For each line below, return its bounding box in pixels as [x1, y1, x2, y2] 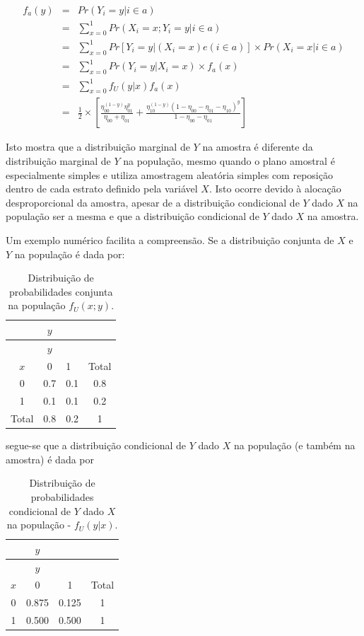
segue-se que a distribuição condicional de [6, 438, 186, 453]
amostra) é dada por [6, 451, 94, 466]
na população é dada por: [14, 246, 125, 261]
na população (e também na [233, 438, 356, 453]
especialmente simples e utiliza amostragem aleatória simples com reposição [6, 167, 333, 182]
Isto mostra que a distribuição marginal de [6, 139, 190, 154]
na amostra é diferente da [202, 139, 313, 154]
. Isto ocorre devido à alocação [209, 181, 341, 196]
